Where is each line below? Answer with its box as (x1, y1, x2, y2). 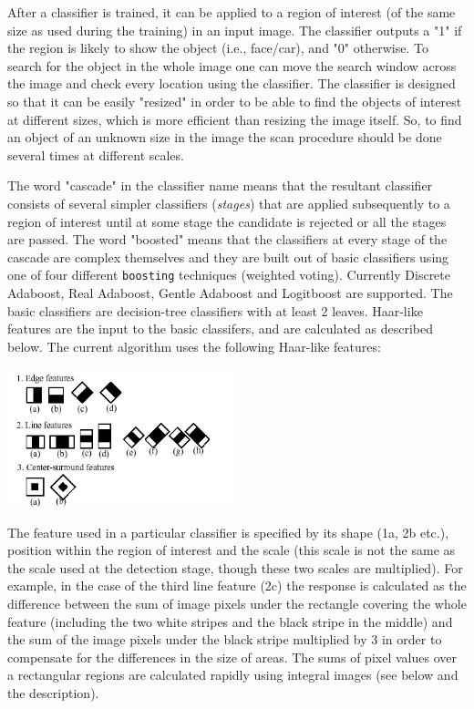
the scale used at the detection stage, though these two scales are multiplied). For (7, 558, 463, 577)
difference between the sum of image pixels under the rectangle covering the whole (7, 593, 467, 612)
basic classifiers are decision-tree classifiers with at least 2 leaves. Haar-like (7, 301, 423, 320)
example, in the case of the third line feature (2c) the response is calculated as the (7, 576, 467, 595)
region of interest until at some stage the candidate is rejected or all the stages (7, 211, 447, 231)
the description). (7, 683, 99, 702)
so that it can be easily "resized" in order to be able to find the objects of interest (7, 91, 462, 110)
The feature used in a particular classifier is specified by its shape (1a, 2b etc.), (7, 522, 449, 541)
